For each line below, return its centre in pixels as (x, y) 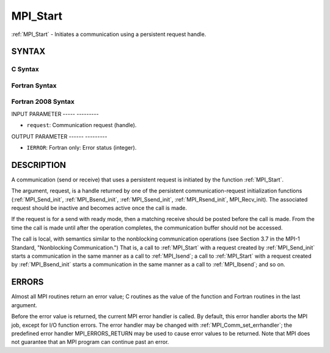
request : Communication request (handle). (82, 125)
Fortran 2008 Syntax (43, 102)
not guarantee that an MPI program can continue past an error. (90, 342)
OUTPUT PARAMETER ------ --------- (59, 136)
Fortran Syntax (34, 86)
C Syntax (25, 69)
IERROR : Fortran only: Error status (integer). (82, 147)
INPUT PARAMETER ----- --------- (55, 114)
